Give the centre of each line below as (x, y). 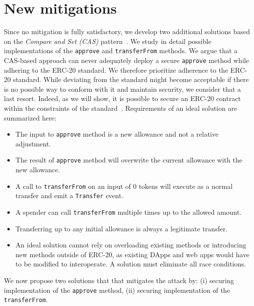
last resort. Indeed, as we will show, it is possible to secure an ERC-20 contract (122, 98)
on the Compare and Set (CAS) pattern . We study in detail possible (108, 41)
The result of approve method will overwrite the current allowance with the (129, 160)
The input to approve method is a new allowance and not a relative (117, 134)
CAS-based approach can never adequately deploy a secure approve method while (127, 60)
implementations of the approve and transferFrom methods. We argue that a (121, 51)
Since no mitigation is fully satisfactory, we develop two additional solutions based (127, 31)
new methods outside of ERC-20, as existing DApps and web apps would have (132, 254)
